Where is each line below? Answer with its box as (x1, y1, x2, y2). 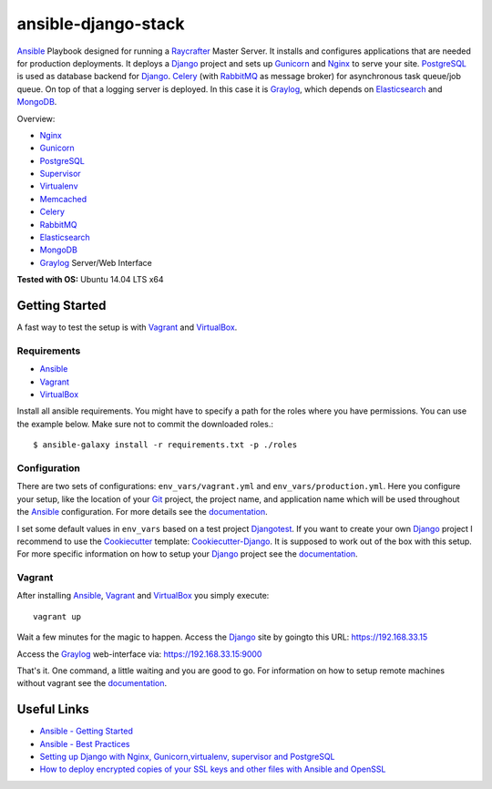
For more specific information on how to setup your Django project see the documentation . (16, 548, 359, 559)
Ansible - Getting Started (39, 725, 134, 737)
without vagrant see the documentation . (16, 678, 168, 689)
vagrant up (33, 611, 82, 621)
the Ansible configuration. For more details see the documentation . (16, 507, 268, 517)
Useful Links (16, 702, 90, 717)
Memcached (39, 193, 87, 204)
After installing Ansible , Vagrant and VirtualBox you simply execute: (16, 590, 270, 601)
